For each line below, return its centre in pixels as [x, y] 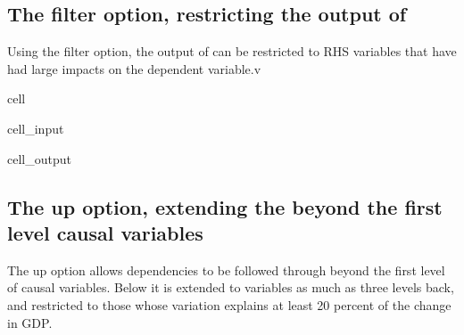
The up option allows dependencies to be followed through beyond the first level [226, 270]
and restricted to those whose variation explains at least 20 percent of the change [229, 304]
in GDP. [30, 322]
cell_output [39, 158]
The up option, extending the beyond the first [225, 206]
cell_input [36, 128]
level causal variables [105, 232]
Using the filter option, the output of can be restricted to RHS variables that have [232, 51]
